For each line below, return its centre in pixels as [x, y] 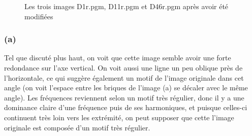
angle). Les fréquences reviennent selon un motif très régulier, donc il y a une [124, 97]
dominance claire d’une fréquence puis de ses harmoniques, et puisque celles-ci [126, 107]
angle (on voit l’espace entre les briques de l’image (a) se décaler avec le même [126, 88]
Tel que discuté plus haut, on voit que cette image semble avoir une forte [118, 58]
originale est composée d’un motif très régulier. [77, 127]
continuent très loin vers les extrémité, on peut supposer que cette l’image [119, 117]
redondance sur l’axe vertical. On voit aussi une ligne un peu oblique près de [123, 67]
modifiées [39, 16]
